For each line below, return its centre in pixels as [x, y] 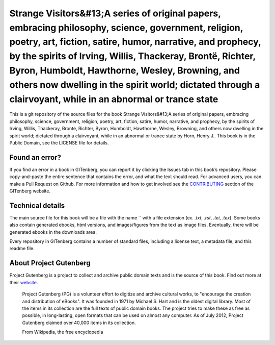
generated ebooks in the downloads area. [53, 232]
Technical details [37, 205]
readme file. [22, 249]
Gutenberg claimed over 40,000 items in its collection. [79, 323]
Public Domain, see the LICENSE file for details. [59, 142]
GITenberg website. [30, 191]
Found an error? [35, 157]
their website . [24, 282]
